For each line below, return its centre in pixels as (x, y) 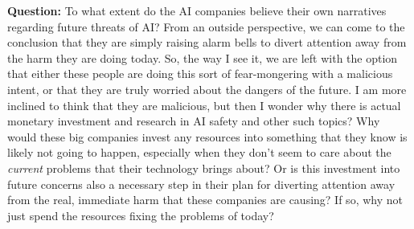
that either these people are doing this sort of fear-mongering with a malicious (200, 74)
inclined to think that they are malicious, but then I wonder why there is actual (204, 105)
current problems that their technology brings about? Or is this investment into (204, 168)
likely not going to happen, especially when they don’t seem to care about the (199, 152)
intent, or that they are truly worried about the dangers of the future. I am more (207, 89)
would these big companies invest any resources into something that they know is (207, 136)
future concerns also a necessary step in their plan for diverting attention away (201, 184)
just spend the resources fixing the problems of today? (141, 215)
